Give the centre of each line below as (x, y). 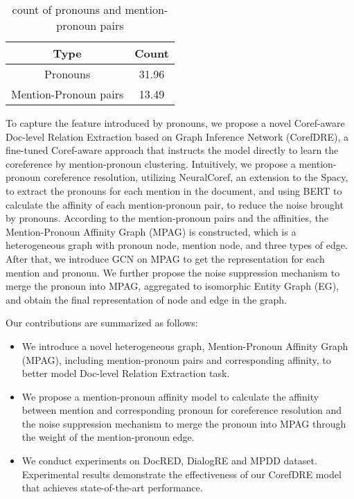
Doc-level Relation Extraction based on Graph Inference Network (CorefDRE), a (177, 136)
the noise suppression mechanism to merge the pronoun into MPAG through (184, 423)
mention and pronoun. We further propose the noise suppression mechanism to (173, 272)
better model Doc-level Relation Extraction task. (126, 373)
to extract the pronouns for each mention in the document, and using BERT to (174, 190)
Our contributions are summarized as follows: (102, 323)
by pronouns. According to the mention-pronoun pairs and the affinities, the (167, 218)
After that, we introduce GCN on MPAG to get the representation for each (165, 258)
